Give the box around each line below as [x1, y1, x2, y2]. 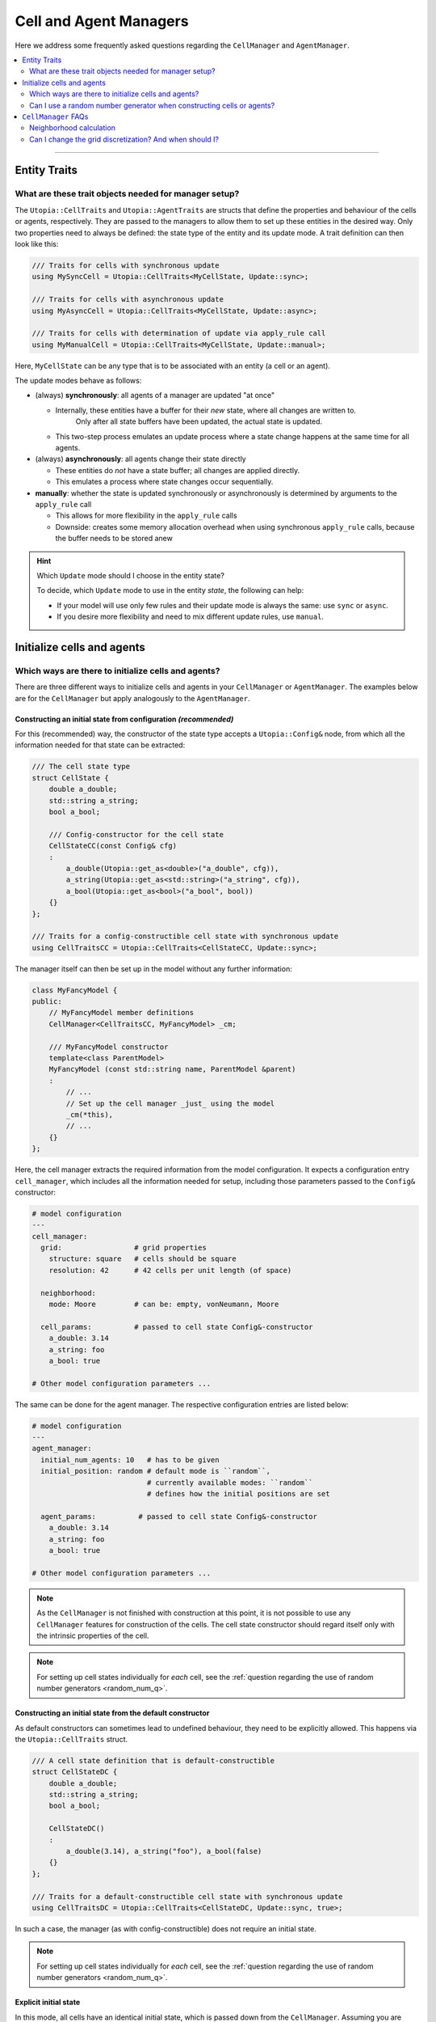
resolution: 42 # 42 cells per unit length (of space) [48, 1266, 292, 1275]
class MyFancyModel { [31, 985, 118, 995]
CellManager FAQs [22, 112, 89, 121]
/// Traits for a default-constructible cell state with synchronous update [31, 1892, 343, 1901]
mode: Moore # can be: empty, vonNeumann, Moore [48, 1300, 279, 1309]
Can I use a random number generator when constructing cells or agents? [29, 100, 275, 110]
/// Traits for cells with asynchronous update [31, 295, 224, 304]
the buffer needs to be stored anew [55, 534, 173, 544]
